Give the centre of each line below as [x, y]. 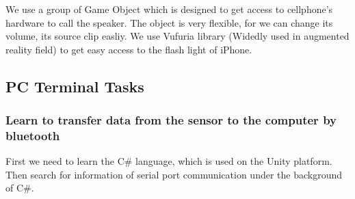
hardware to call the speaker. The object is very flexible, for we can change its [169, 22]
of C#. [20, 188]
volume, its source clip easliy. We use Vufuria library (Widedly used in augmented [177, 36]
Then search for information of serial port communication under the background [174, 174]
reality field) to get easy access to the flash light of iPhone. [129, 49]
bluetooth [33, 135]
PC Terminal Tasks [75, 86]
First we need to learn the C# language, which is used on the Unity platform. [169, 161]
